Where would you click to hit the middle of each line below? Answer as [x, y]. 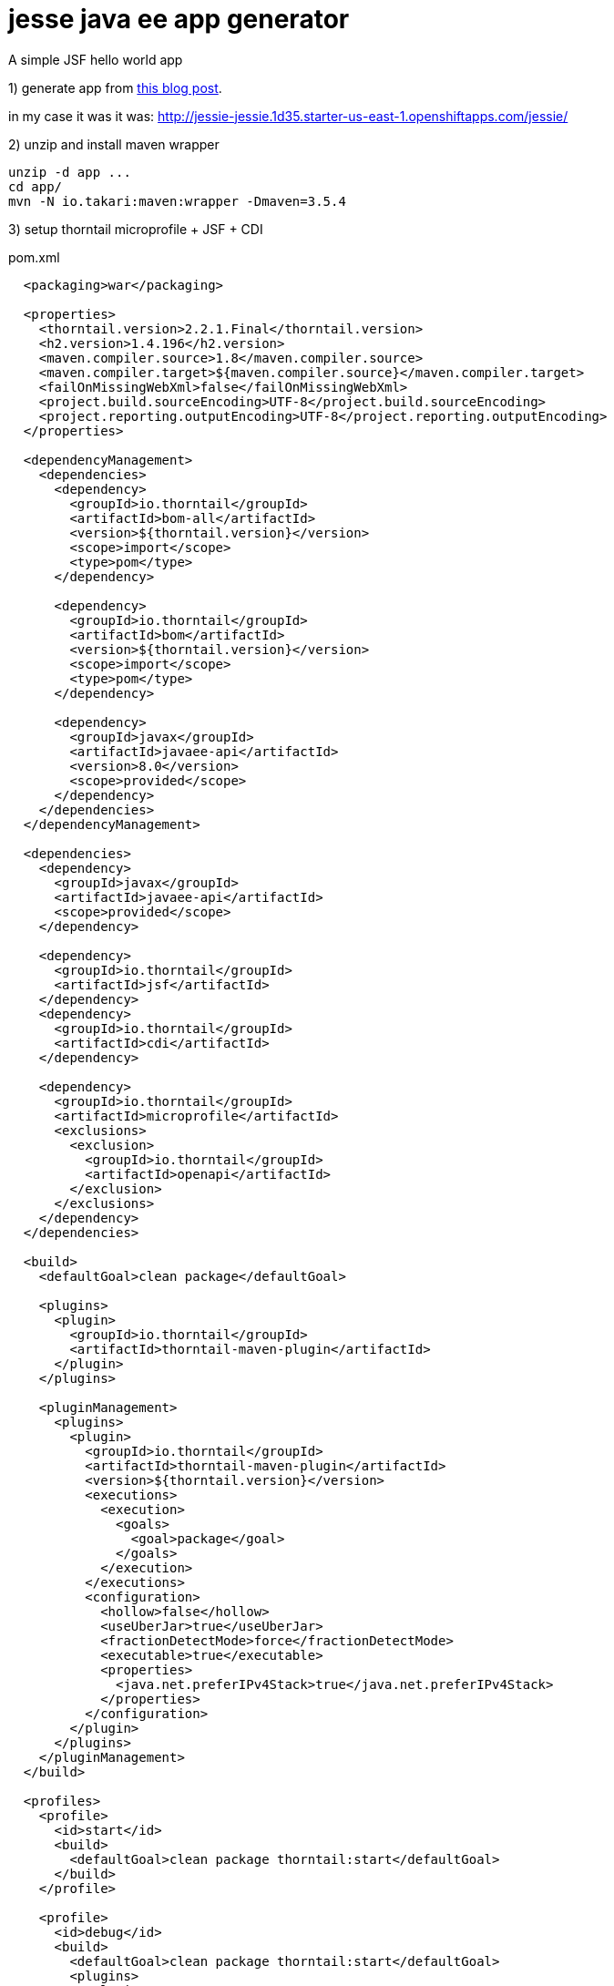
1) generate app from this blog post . [115, 87]
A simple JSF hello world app [96, 59]
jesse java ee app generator [179, 19]
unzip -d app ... [70, 172]
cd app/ [36, 186]
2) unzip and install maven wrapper [114, 144]
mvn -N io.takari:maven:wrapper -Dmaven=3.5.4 [177, 201]
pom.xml [34, 257]
